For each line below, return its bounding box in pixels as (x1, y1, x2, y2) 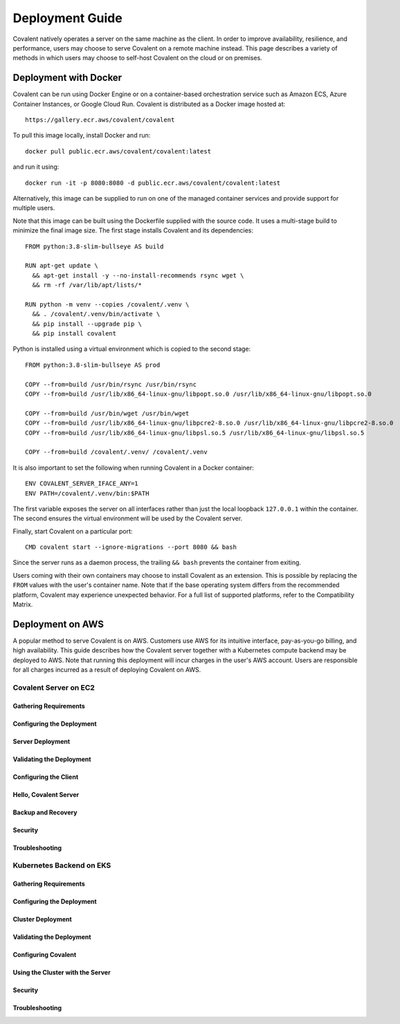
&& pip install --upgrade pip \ (32, 320, 142, 328)
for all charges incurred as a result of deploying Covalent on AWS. (12, 666, 201, 674)
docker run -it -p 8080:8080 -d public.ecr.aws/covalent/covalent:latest (25, 179, 281, 187)
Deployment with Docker (12, 72, 122, 84)
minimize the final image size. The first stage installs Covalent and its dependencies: (12, 226, 254, 235)
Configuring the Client (12, 772, 79, 781)
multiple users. (12, 204, 55, 212)
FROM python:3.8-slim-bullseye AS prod (25, 360, 161, 369)
